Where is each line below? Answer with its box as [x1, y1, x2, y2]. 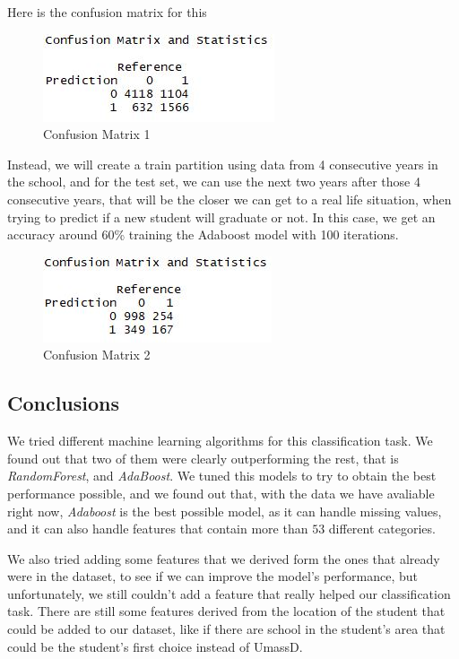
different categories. [328, 519, 436, 538]
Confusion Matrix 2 [43, 345, 151, 364]
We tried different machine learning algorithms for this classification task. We [7, 431, 433, 450]
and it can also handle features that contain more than [7, 519, 308, 538]
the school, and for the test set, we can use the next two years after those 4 [7, 172, 420, 191]
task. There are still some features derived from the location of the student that [7, 602, 446, 620]
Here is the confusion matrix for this [7, 3, 207, 21]
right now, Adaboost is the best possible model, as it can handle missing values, [7, 501, 442, 520]
